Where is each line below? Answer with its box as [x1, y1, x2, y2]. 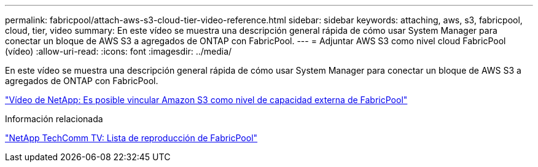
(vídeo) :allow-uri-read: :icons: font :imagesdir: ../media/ [5, 46, 232, 56]
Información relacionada [5, 114, 103, 124]
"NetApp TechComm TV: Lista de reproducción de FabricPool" [5, 133, 258, 143]
